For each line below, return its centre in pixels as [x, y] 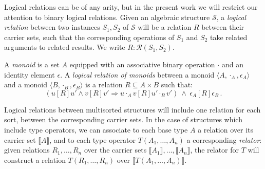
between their [223, 27]
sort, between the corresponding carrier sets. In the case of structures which [123, 119]
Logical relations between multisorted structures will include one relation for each [132, 109]
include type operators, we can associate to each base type [96, 129]
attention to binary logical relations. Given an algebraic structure [107, 17]
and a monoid [26, 85]
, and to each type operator [92, 139]
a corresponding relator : [224, 139]
